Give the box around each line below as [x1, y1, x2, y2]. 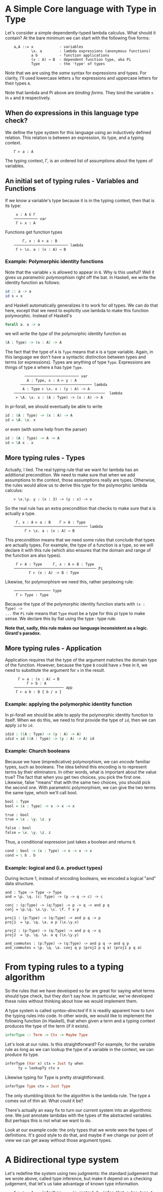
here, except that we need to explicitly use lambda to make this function [5, 307, 149, 313]
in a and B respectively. [5, 95, 51, 101]
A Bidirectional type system [5, 1154, 119, 1165]
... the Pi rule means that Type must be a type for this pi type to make [5, 610, 146, 616]
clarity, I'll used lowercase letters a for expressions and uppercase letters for [5, 75, 158, 81]
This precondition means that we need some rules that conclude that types [5, 537, 155, 543]
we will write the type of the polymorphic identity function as [5, 331, 127, 336]
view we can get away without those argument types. [5, 1137, 112, 1143]
